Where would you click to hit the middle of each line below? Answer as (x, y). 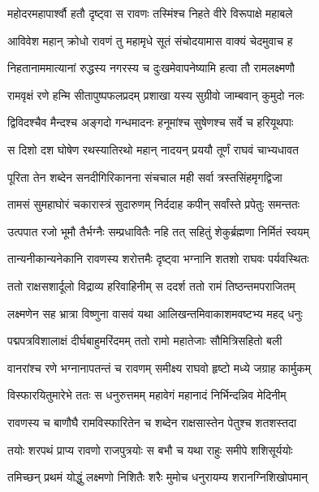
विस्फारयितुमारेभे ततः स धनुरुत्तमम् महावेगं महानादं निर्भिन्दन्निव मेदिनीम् (147, 395)
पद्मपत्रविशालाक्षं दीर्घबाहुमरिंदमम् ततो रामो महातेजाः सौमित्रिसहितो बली (145, 341)
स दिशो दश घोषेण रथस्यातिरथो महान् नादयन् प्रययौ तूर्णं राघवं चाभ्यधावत (153, 149)
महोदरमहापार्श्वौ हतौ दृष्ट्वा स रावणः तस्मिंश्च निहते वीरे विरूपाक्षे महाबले (150, 13)
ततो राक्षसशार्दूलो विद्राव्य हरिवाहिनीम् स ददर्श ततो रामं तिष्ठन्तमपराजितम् (151, 285)
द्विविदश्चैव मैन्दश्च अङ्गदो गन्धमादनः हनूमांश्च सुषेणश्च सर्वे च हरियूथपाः (151, 122)
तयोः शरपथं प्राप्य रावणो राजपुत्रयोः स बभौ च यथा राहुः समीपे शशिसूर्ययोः (150, 449)
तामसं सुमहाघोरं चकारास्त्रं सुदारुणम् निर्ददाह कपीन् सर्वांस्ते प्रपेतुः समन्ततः (154, 204)
